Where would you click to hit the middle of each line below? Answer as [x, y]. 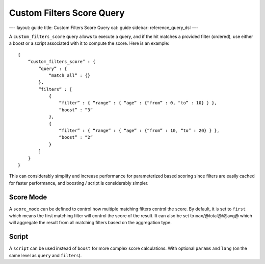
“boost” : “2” [76, 137]
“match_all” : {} [70, 75]
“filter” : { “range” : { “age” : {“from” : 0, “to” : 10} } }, [138, 103]
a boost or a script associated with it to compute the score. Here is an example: [89, 43]
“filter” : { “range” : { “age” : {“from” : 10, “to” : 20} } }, [139, 131]
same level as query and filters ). [45, 255]
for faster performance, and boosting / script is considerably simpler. [79, 183]
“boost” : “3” [76, 110]
